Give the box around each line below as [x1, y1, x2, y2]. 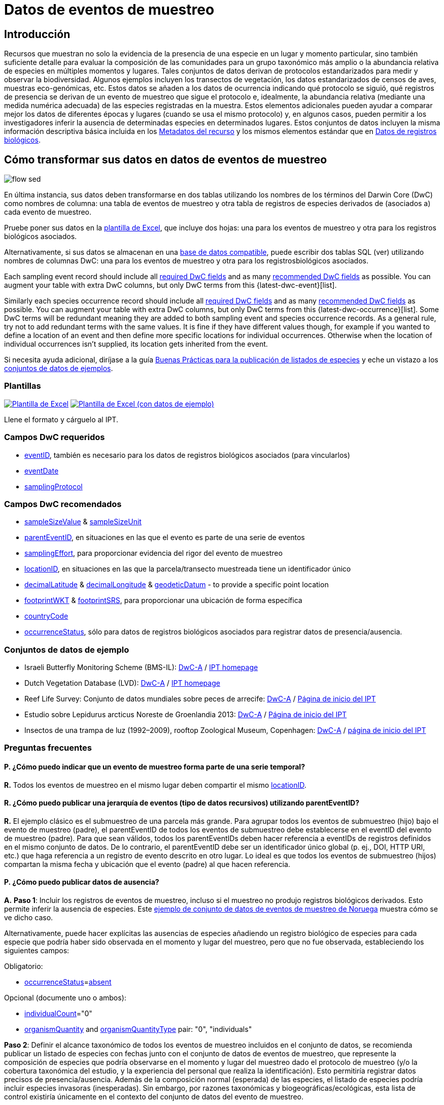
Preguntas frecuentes [4, 743, 92, 753]
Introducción [4, 27, 71, 41]
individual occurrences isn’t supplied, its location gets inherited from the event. [4, 340, 268, 349]
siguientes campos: [4, 946, 70, 955]
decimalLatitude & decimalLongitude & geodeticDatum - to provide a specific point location [24, 580, 329, 589]
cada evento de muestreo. [4, 208, 92, 217]
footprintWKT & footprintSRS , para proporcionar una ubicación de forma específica [24, 596, 302, 605]
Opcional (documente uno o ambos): [4, 993, 126, 1002]
